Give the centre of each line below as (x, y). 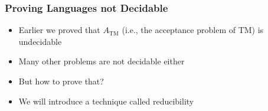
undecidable (40, 41)
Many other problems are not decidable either (102, 61)
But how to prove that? (61, 81)
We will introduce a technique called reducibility (106, 101)
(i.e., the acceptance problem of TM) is (193, 30)
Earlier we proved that (59, 30)
